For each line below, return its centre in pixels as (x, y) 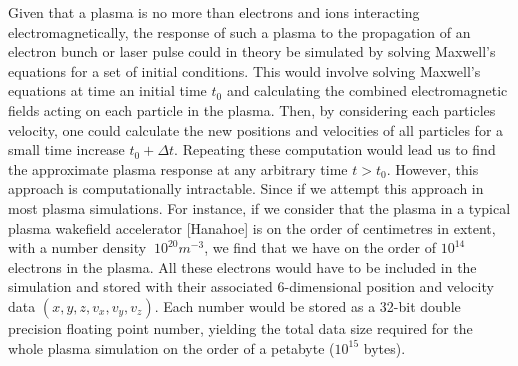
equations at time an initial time (107, 90)
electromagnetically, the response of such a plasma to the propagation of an (239, 31)
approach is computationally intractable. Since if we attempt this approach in (246, 188)
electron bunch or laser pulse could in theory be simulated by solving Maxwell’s (252, 51)
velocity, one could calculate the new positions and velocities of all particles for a (256, 129)
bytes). (384, 347)
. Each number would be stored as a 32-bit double (307, 305)
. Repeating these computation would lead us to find (335, 149)
